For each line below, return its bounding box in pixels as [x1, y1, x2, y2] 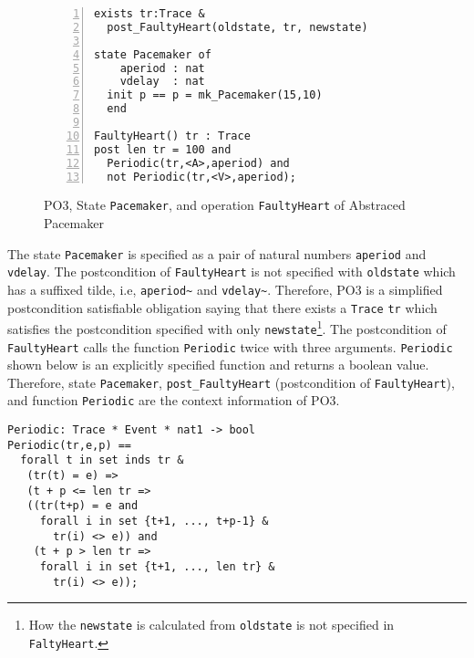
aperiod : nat [119, 61, 205, 75]
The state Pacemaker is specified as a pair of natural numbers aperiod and [7, 244, 427, 263]
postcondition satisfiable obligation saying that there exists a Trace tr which [7, 298, 438, 317]
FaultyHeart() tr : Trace [94, 129, 251, 142]
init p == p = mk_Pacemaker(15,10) [107, 89, 323, 102]
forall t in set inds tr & [20, 454, 184, 467]
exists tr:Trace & [94, 7, 205, 20]
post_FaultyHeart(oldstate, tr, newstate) [107, 20, 368, 34]
